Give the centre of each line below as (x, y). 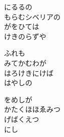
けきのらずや (25, 36)
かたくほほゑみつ (32, 109)
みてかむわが (25, 62)
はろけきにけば (29, 73)
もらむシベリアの (32, 16)
